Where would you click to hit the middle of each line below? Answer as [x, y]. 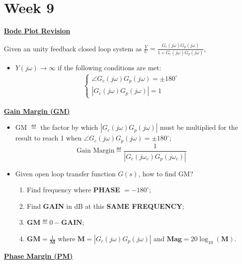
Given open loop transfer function [65, 173]
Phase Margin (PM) [38, 256]
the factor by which [69, 127]
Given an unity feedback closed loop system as [73, 48]
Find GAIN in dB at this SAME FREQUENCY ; [106, 206]
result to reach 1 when [48, 138]
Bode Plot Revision [37, 31]
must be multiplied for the [199, 127]
